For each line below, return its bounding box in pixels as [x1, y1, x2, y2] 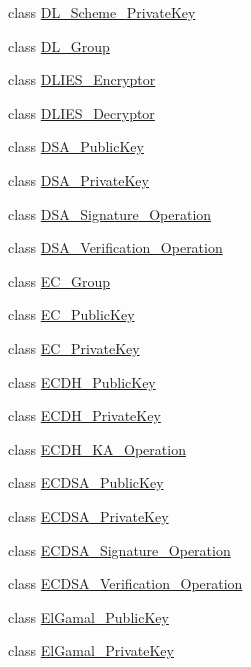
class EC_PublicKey [8, 304, 135, 325]
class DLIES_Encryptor [8, 69, 156, 90]
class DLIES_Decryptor [8, 102, 155, 123]
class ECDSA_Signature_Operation [8, 539, 231, 560]
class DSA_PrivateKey [8, 169, 149, 190]
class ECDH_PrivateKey [8, 405, 161, 426]
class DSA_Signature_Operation [8, 203, 212, 224]
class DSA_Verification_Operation [8, 237, 223, 258]
